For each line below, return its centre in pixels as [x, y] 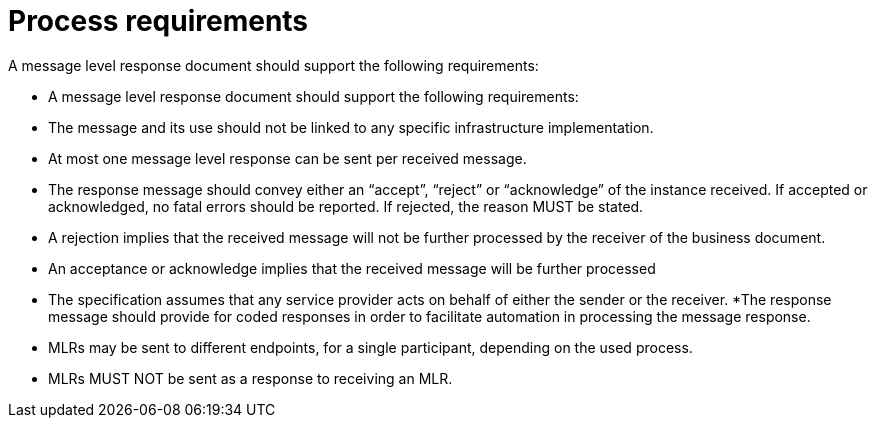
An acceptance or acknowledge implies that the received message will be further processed [352, 268]
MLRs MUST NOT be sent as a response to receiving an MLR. [250, 378]
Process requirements [158, 21]
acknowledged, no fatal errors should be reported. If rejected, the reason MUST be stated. [346, 206]
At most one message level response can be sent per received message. [287, 158]
